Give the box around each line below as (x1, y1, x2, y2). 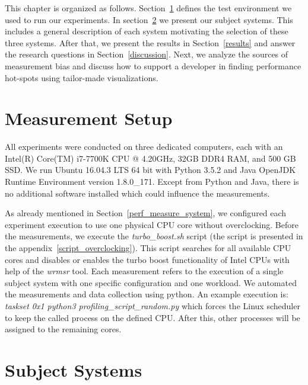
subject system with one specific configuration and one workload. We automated (5, 276, 297, 288)
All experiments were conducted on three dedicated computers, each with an (5, 140, 283, 153)
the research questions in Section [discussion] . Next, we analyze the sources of (5, 48, 288, 60)
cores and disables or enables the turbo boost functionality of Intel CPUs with (5, 253, 290, 265)
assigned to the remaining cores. (5, 323, 122, 335)
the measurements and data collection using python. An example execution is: (5, 288, 288, 300)
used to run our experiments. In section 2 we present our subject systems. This (5, 13, 293, 25)
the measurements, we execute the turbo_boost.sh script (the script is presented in (5, 230, 303, 242)
